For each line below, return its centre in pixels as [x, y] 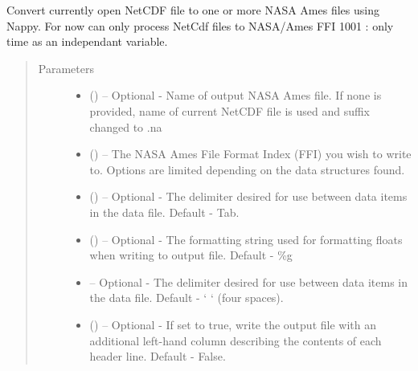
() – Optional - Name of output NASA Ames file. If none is [236, 95]
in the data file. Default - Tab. [164, 212]
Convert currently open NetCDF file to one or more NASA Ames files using [193, 10]
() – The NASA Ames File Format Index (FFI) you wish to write [250, 154]
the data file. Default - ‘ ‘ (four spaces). [186, 298]
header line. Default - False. [158, 356]
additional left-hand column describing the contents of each [236, 340]
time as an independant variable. [87, 41]
